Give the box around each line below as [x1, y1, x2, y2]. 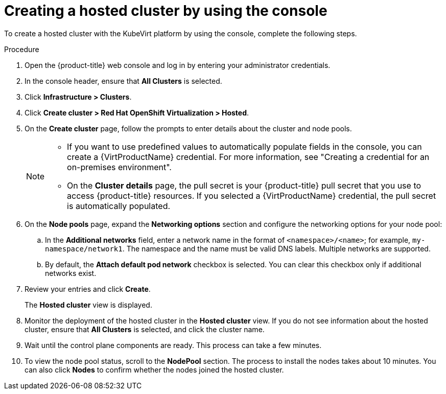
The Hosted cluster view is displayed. [25, 300, 152, 309]
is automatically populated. [67, 200, 171, 211]
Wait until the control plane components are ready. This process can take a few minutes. [25, 340, 322, 350]
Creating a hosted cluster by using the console [4, 2, 327, 19]
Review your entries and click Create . [25, 284, 151, 293]
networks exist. [45, 268, 97, 277]
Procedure [4, 44, 39, 54]
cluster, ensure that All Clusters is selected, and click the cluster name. [25, 325, 265, 334]
